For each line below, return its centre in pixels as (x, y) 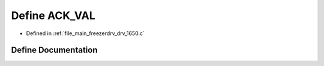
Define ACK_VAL (53, 15)
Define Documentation (54, 50)
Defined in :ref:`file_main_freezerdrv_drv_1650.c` (85, 33)
